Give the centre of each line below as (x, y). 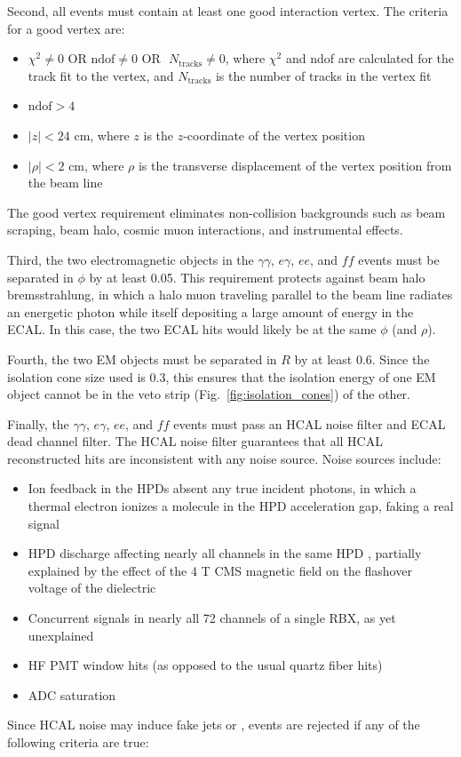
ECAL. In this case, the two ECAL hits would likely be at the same (192, 329)
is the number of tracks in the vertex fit (323, 75)
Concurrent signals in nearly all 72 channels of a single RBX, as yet (212, 618)
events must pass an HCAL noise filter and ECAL (310, 423)
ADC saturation (72, 694)
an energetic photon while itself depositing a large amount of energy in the (211, 311)
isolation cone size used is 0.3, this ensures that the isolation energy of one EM (222, 376)
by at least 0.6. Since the (362, 359)
